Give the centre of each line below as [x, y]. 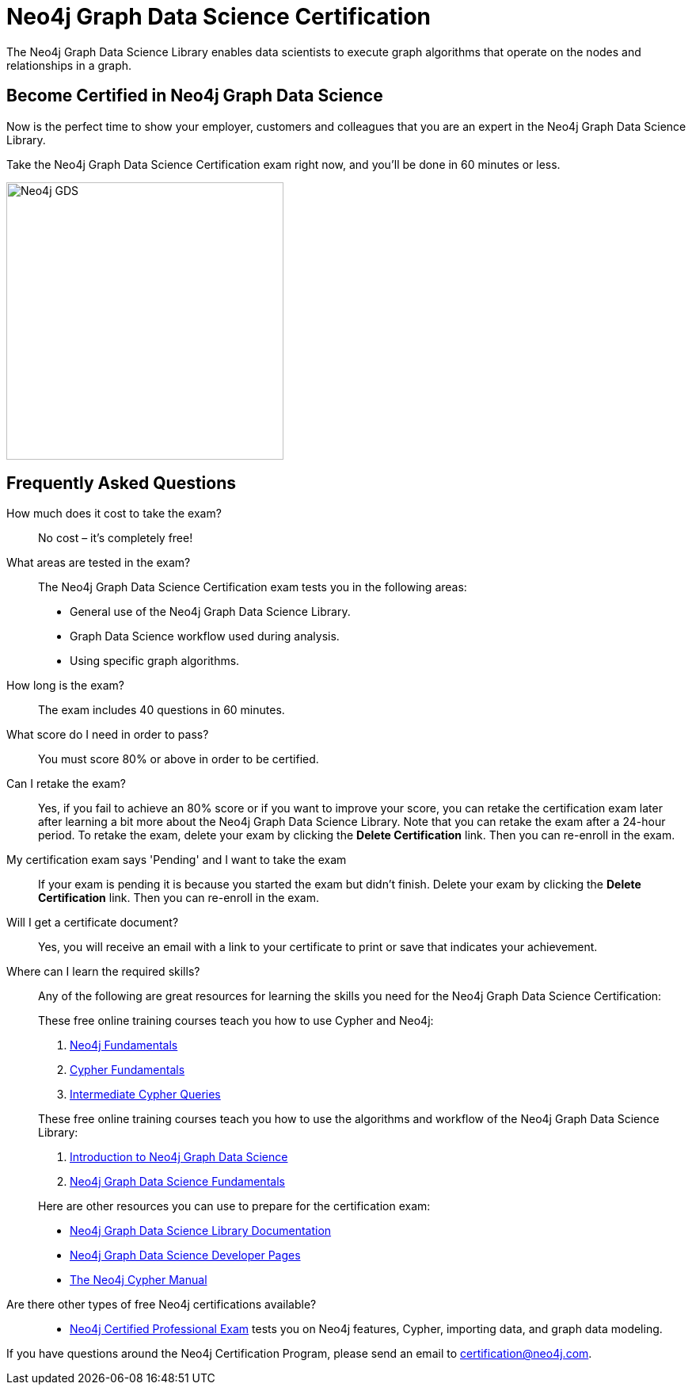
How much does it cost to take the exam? [114, 514]
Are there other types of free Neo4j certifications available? [162, 1305]
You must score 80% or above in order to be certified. [179, 759]
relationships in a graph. [69, 65]
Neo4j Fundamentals [124, 1045]
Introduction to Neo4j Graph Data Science [179, 1157]
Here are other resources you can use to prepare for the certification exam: [234, 1206]
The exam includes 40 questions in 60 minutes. [162, 710]
